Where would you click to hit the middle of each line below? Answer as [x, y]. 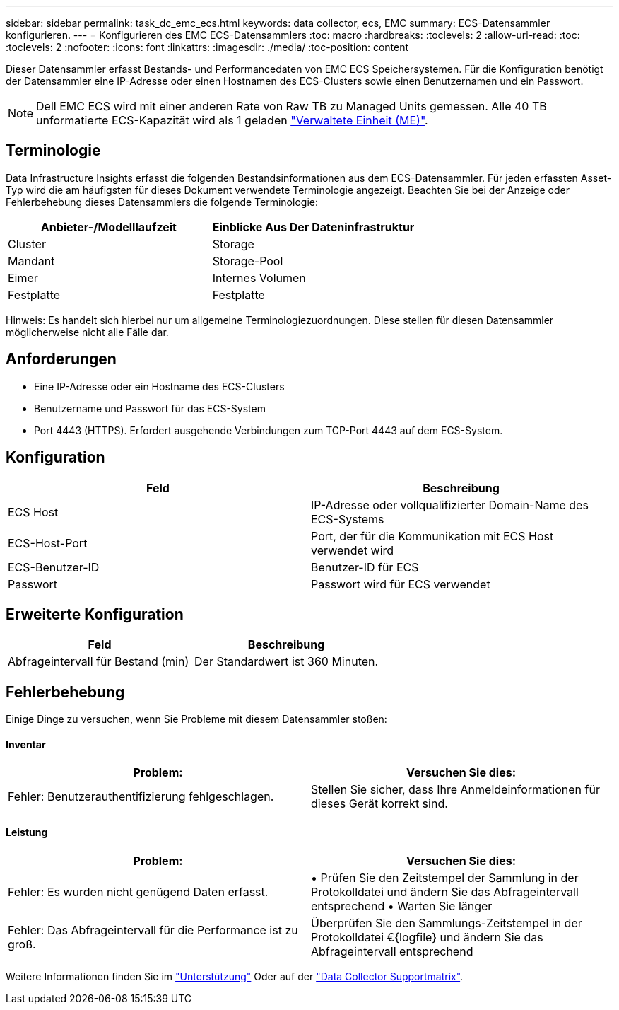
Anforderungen [61, 359]
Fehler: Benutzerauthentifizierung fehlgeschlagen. [141, 797]
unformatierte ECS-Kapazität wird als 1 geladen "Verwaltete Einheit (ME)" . [232, 120]
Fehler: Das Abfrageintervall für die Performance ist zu [153, 930]
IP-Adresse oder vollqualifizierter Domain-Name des [450, 505]
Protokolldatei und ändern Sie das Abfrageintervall [445, 892]
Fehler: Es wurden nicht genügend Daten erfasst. [138, 892]
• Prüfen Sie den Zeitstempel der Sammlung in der [445, 877]
